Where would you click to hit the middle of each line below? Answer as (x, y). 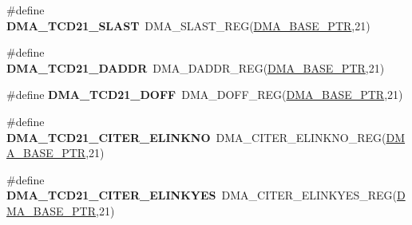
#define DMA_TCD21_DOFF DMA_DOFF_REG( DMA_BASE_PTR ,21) (205, 95)
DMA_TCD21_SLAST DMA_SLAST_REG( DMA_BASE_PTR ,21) (188, 25)
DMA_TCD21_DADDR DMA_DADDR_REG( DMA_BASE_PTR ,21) (196, 67)
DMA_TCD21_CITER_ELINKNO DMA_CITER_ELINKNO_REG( (196, 137)
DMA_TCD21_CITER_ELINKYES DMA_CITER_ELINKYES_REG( (202, 195)
